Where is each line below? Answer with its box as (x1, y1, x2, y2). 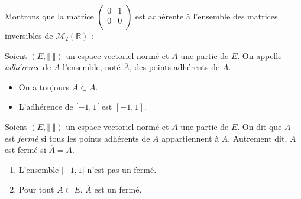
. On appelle (237, 49, 282, 61)
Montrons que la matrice (5, 10, 94, 22)
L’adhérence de (18, 100, 73, 113)
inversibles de (5, 30, 53, 41)
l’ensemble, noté (63, 61, 121, 73)
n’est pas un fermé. (87, 163, 157, 175)
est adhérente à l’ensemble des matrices (135, 10, 278, 22)
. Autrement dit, (228, 132, 287, 144)
